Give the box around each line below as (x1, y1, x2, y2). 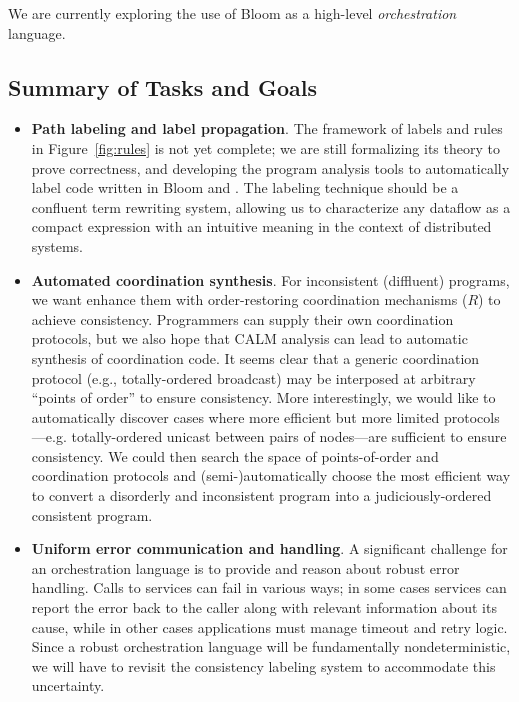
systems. (31, 235, 83, 256)
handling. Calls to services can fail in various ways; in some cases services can (31, 577, 507, 598)
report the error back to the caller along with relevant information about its (31, 597, 497, 618)
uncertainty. (31, 675, 105, 696)
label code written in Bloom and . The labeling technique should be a (31, 177, 459, 198)
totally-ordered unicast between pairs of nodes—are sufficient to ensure (71, 426, 507, 447)
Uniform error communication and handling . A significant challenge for (31, 538, 508, 559)
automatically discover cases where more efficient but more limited (31, 406, 440, 427)
